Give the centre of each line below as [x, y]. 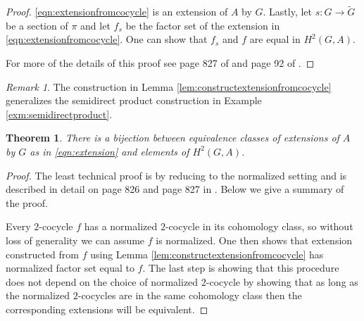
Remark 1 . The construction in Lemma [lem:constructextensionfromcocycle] [169, 86]
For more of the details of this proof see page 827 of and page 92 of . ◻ [160, 63]
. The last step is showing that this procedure [241, 268]
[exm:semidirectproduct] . [59, 114]
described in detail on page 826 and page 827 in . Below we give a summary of [175, 189]
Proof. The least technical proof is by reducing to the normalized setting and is [176, 175]
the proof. [27, 202]
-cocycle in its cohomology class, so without [259, 226]
